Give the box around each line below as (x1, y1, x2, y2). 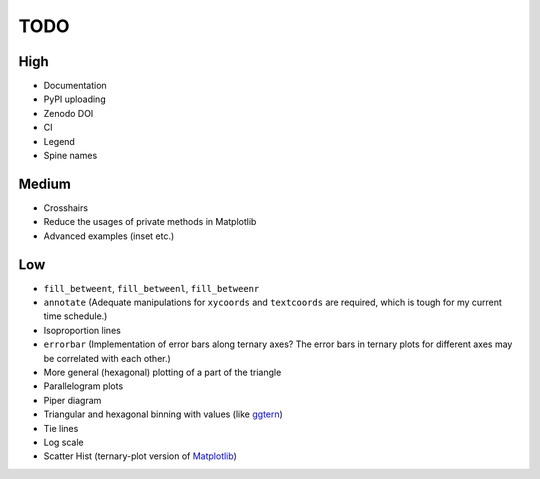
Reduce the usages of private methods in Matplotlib (43, 216, 257, 228)
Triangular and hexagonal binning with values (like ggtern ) (43, 408, 284, 420)
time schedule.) (43, 310, 108, 322)
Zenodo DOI (43, 107, 94, 119)
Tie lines (43, 422, 79, 434)
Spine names (43, 150, 98, 162)
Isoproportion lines (43, 324, 122, 336)
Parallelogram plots (43, 380, 124, 392)
